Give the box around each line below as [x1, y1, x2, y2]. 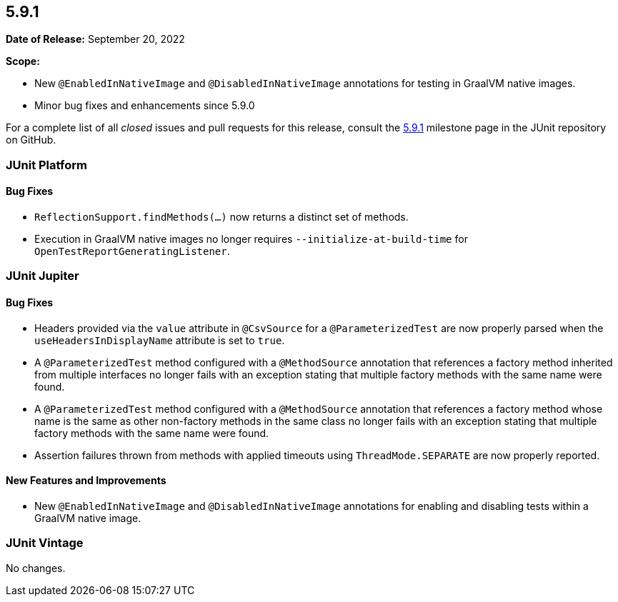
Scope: [6, 55, 40, 68]
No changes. [6, 561, 66, 574]
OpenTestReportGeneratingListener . [34, 245, 230, 258]
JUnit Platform [6, 157, 87, 172]
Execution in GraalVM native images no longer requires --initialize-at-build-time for [34, 233, 468, 246]
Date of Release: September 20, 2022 [6, 33, 185, 46]
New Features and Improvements [6, 474, 166, 487]
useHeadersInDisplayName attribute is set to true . [34, 333, 285, 346]
